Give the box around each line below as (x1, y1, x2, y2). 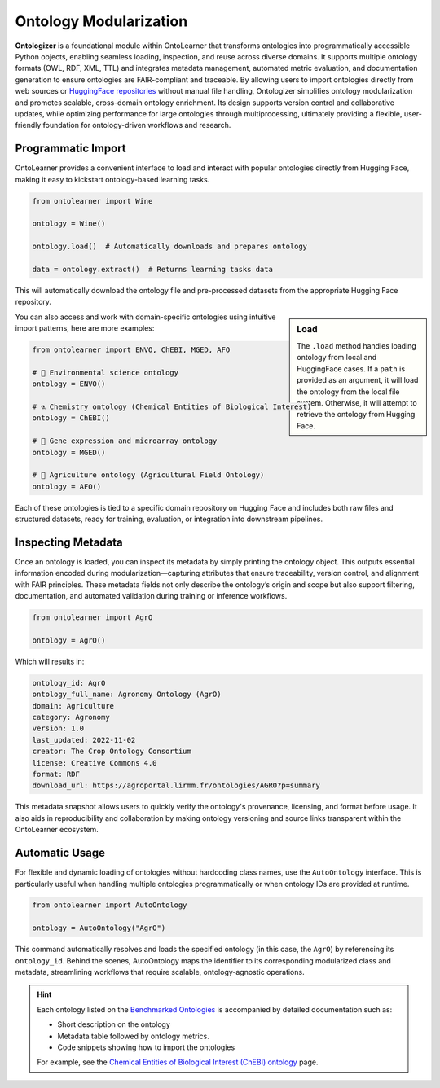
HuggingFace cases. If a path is (297, 363, 406, 374)
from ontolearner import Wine (32, 196, 153, 205)
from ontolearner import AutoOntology (32, 901, 187, 910)
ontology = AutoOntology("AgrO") (32, 923, 166, 932)
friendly (15, 121, 42, 130)
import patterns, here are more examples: (15, 323, 155, 333)
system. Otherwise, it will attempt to (297, 397, 417, 407)
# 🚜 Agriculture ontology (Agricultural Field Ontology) (32, 471, 265, 480)
